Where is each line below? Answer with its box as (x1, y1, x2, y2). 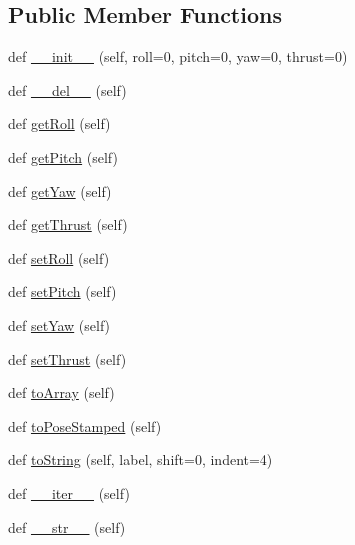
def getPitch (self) (8, 146, 118, 167)
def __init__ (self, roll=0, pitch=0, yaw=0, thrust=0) (8, 46, 348, 67)
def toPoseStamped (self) (8, 415, 162, 436)
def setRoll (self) (8, 247, 110, 268)
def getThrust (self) (8, 214, 128, 235)
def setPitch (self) (8, 281, 117, 302)
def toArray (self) (8, 382, 115, 403)
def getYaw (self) (8, 180, 112, 201)
